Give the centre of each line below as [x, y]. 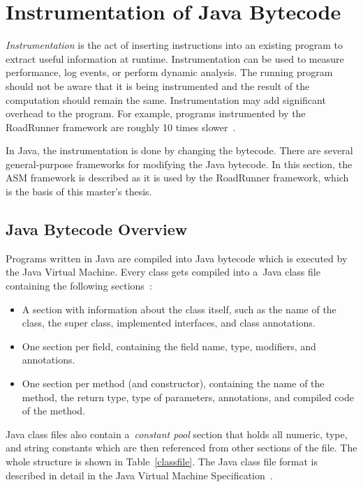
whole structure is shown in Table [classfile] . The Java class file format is [162, 461]
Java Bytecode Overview [97, 229]
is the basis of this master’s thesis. [79, 192]
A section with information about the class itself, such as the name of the [179, 309]
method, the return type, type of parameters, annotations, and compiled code [188, 397]
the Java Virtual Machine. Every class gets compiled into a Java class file [163, 272]
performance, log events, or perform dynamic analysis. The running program [169, 72]
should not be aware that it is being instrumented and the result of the [158, 85]
